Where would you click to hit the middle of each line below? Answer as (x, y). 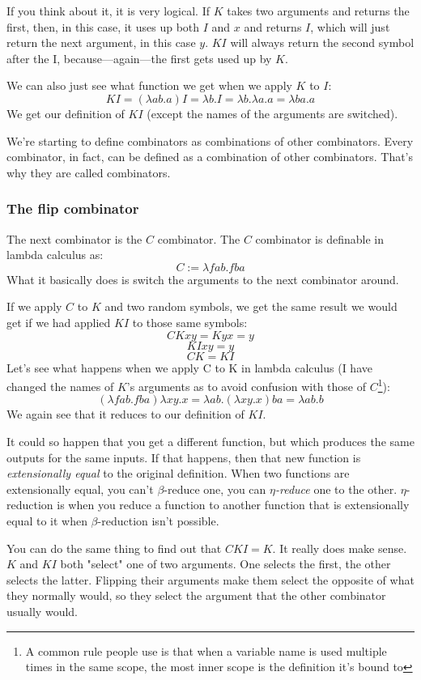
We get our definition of (66, 113)
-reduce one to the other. (336, 489)
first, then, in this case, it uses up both (103, 26)
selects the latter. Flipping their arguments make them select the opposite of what (210, 579)
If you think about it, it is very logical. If (108, 11)
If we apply (34, 306)
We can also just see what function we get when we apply (149, 85)
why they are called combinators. (89, 172)
